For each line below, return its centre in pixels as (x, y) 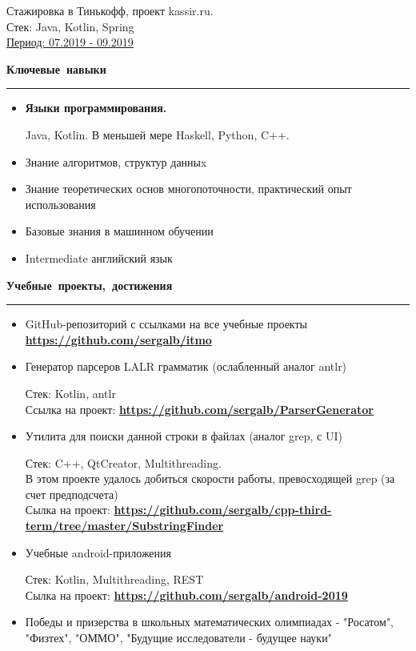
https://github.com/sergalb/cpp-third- (223, 510)
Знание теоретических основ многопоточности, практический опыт (188, 189)
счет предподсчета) (72, 494)
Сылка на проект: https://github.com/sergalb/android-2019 (186, 595)
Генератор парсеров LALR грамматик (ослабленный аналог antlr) (186, 366)
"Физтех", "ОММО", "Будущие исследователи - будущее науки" (178, 638)
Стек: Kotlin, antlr (70, 393)
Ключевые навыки (56, 68)
